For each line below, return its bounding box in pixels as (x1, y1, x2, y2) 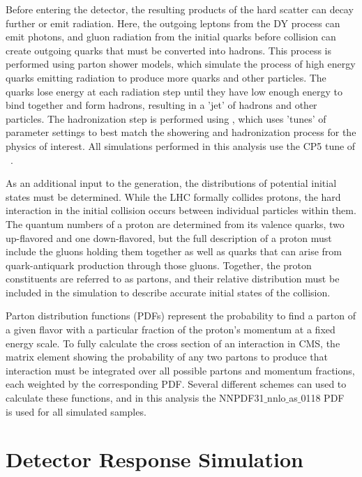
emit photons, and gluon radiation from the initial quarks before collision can (6, 29, 336, 44)
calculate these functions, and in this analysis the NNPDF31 (6, 391, 264, 405)
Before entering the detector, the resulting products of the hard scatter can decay (6, 2, 354, 16)
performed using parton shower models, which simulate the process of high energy (6, 56, 356, 71)
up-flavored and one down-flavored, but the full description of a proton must (6, 230, 332, 245)
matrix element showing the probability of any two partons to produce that (6, 349, 328, 364)
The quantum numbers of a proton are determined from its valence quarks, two (6, 216, 345, 231)
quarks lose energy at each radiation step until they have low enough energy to (6, 84, 342, 98)
